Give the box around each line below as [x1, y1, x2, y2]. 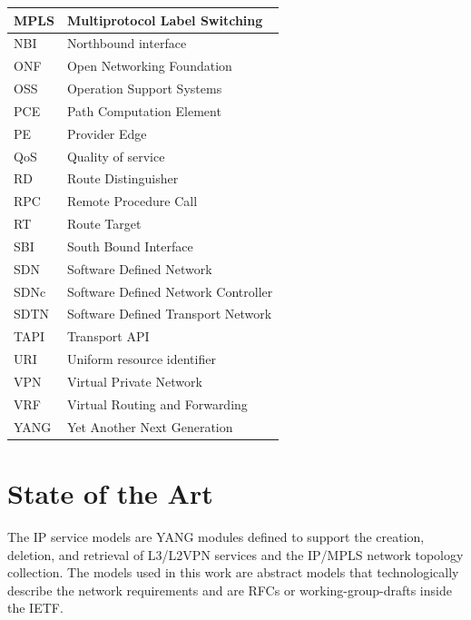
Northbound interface [66, 34, 187, 53]
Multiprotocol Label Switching [66, 10, 263, 29]
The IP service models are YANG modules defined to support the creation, [7, 527, 425, 546]
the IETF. [7, 598, 64, 617]
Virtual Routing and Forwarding [66, 394, 248, 413]
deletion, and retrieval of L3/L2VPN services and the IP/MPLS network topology [7, 545, 464, 564]
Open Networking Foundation [66, 56, 232, 75]
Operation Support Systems [66, 79, 222, 98]
